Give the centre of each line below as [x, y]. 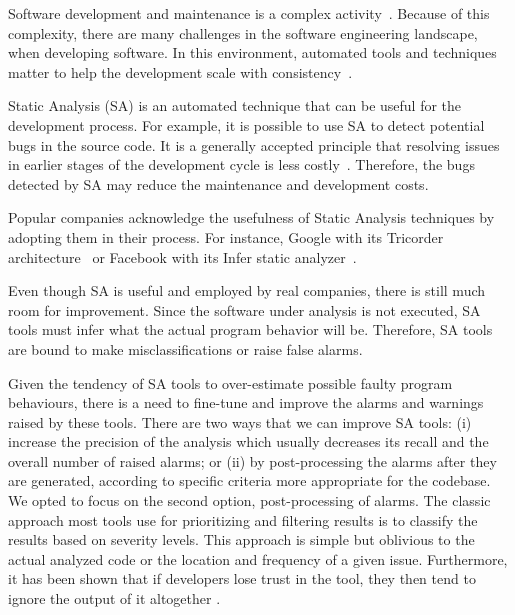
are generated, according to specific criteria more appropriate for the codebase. [249, 480]
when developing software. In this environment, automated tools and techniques [252, 52]
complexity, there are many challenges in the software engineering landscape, [243, 32]
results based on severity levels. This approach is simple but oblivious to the [241, 539]
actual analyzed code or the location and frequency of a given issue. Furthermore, [258, 558]
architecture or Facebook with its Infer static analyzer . [182, 256]
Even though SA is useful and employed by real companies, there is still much [247, 290]
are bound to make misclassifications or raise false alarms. [185, 348]
